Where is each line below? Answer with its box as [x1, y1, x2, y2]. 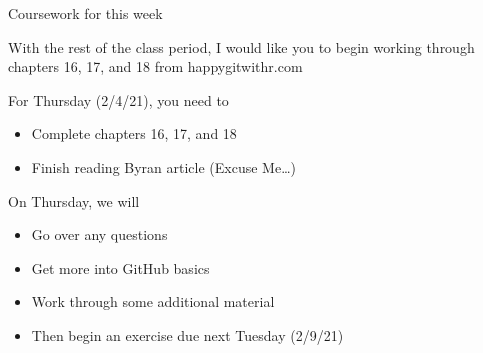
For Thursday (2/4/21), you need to [8, 89, 229, 110]
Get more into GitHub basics [31, 257, 210, 278]
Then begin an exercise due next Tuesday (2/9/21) [31, 324, 344, 345]
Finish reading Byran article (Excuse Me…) [31, 156, 296, 177]
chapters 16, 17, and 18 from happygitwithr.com [8, 56, 303, 77]
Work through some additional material [31, 291, 275, 312]
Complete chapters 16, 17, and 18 [31, 123, 237, 144]
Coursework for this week [8, 3, 163, 23]
